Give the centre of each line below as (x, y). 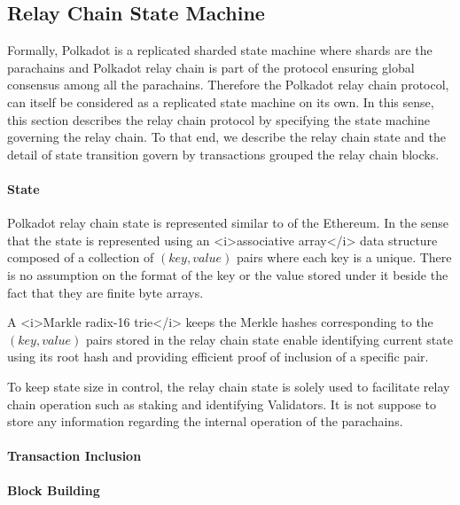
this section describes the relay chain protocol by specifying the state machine (218, 119)
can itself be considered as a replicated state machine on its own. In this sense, (221, 101)
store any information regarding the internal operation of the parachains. (205, 421)
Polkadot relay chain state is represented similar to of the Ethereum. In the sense (228, 223)
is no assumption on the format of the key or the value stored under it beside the (228, 274)
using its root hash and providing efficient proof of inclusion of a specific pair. (218, 357)
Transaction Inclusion (74, 456)
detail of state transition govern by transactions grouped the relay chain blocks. (223, 154)
